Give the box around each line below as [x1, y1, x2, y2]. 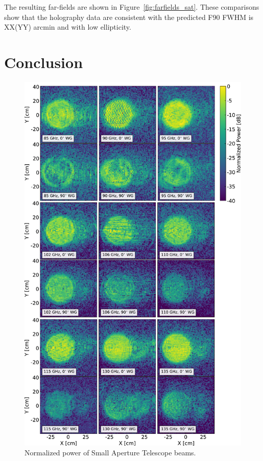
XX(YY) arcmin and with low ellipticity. [4, 21, 131, 32]
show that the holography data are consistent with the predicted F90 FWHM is [4, 11, 254, 22]
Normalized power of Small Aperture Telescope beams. [25, 447, 196, 458]
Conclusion [4, 51, 83, 72]
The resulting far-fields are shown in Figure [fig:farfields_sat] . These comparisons [4, 2, 259, 12]
